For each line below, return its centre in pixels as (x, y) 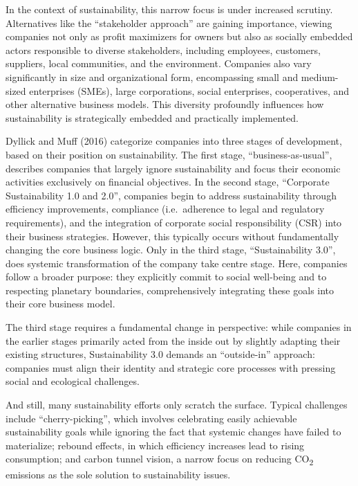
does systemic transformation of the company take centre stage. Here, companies (177, 263)
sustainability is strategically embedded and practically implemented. (152, 117)
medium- (320, 76)
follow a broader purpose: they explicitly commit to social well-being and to (166, 277)
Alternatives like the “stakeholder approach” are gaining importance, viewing (169, 22)
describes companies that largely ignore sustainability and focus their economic (173, 168)
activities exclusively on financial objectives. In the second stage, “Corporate (168, 182)
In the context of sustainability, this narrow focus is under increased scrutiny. (169, 9)
